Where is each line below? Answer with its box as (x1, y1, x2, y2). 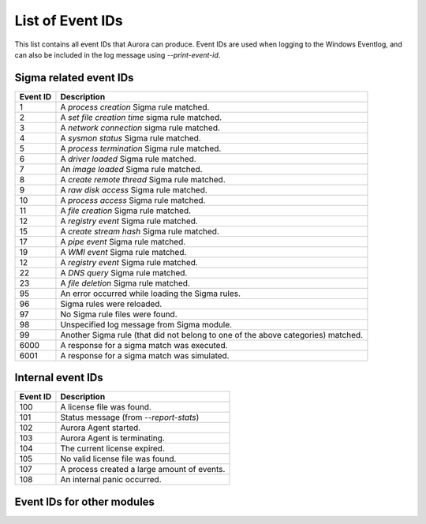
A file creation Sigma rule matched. (60, 205, 192, 216)
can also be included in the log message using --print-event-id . (14, 50, 221, 59)
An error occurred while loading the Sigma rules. (60, 288, 241, 299)
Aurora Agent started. (60, 422, 141, 433)
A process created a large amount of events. (60, 464, 226, 475)
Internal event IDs (14, 371, 104, 384)
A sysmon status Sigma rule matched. (60, 133, 201, 144)
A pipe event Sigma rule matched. (60, 236, 186, 247)
